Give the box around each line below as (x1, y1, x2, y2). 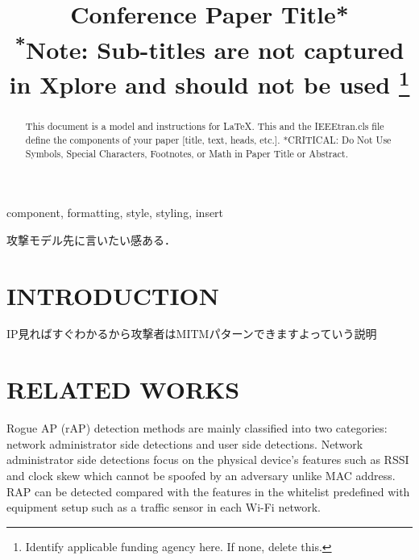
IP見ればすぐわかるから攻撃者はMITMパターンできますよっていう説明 (6, 325, 377, 342)
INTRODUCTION (6, 278, 220, 311)
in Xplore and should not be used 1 (9, 64, 410, 101)
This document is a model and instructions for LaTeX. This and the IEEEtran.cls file (25, 119, 384, 133)
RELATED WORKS (6, 373, 240, 406)
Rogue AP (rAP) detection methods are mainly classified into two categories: (6, 420, 388, 437)
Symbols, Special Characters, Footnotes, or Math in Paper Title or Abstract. (25, 146, 348, 160)
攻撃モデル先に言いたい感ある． (6, 231, 176, 248)
